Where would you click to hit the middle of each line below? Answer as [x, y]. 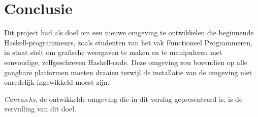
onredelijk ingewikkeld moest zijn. [57, 82]
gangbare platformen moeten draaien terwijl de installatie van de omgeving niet [128, 72]
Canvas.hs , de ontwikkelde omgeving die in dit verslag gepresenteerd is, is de [123, 99]
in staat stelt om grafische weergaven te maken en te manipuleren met [113, 52]
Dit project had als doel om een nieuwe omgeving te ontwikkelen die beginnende [129, 33]
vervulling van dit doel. [40, 109]
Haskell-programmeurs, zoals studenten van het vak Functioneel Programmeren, [128, 42]
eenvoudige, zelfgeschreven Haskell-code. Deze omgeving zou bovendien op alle [126, 62]
